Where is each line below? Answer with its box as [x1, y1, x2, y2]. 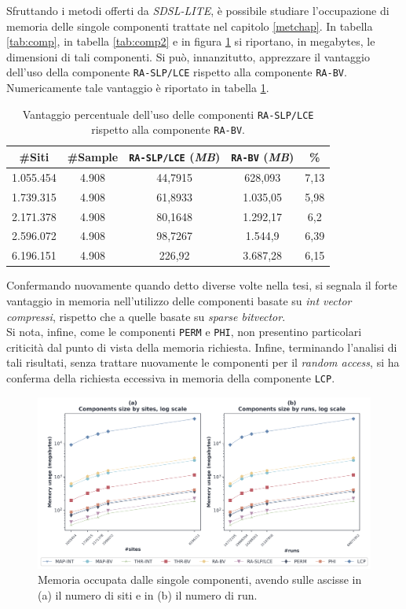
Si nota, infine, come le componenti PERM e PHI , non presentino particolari [6, 323, 362, 340]
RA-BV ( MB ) [231, 148, 294, 164]
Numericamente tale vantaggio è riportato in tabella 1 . [6, 79, 269, 96]
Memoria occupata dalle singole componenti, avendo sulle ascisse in [38, 571, 362, 588]
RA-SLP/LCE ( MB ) [129, 148, 221, 164]
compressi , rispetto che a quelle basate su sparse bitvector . [6, 308, 286, 324]
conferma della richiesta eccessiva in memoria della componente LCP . [6, 369, 335, 386]
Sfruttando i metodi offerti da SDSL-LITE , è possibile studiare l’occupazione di [6, 2, 390, 18]
